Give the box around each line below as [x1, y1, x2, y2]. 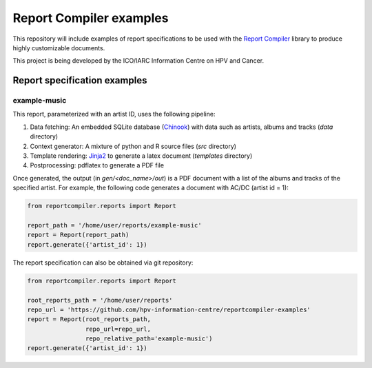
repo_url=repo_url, [85, 325, 152, 333]
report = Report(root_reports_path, [27, 316, 152, 323]
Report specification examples [12, 74, 147, 86]
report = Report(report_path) [27, 231, 130, 239]
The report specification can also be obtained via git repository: [12, 258, 194, 267]
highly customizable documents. [12, 43, 105, 52]
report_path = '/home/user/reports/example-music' [27, 221, 203, 229]
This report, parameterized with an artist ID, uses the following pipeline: [12, 110, 216, 119]
